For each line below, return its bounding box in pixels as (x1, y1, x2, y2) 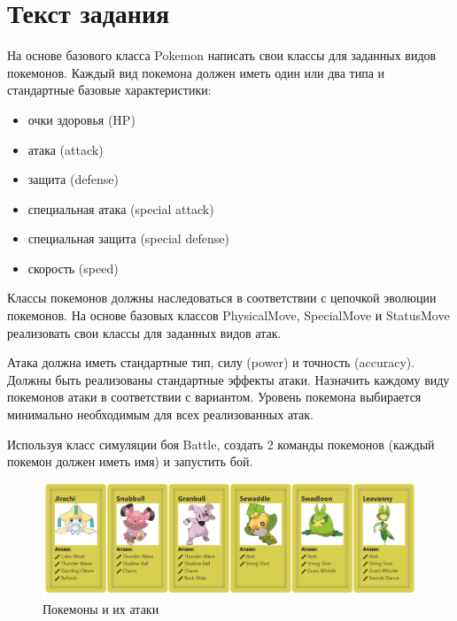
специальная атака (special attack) (27, 199, 214, 218)
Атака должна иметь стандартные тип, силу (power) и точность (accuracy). (7, 353, 415, 372)
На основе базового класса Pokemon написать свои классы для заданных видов (7, 46, 437, 65)
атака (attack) (27, 140, 104, 158)
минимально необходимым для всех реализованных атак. (7, 405, 314, 424)
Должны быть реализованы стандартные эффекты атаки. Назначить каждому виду (7, 370, 450, 388)
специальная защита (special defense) (27, 229, 229, 248)
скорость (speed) (27, 258, 119, 277)
